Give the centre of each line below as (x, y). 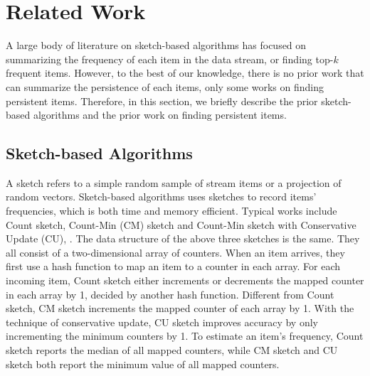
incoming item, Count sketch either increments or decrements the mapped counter (185, 280)
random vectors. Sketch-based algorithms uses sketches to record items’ (161, 197)
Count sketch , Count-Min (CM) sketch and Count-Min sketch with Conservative (181, 224)
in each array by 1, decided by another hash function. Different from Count (170, 294)
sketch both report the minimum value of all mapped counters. (143, 364)
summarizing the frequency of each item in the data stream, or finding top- (170, 59)
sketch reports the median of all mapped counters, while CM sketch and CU (172, 350)
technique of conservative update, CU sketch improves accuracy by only (162, 322)
